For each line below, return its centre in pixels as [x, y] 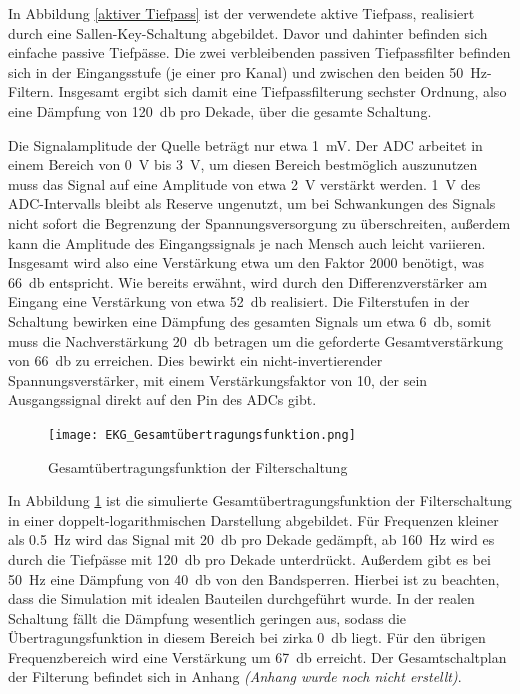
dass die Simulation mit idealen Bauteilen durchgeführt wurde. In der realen [241, 598]
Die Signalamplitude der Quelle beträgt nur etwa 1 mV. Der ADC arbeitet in [245, 144]
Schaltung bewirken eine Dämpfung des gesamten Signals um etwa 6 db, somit [250, 320]
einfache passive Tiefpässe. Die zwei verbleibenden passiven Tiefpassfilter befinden [259, 52]
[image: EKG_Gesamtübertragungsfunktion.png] [202, 434]
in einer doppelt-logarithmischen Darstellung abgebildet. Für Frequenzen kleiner [253, 519]
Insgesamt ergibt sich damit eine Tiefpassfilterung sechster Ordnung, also [282, 91]
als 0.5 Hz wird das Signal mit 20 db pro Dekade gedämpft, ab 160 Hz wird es [251, 539]
